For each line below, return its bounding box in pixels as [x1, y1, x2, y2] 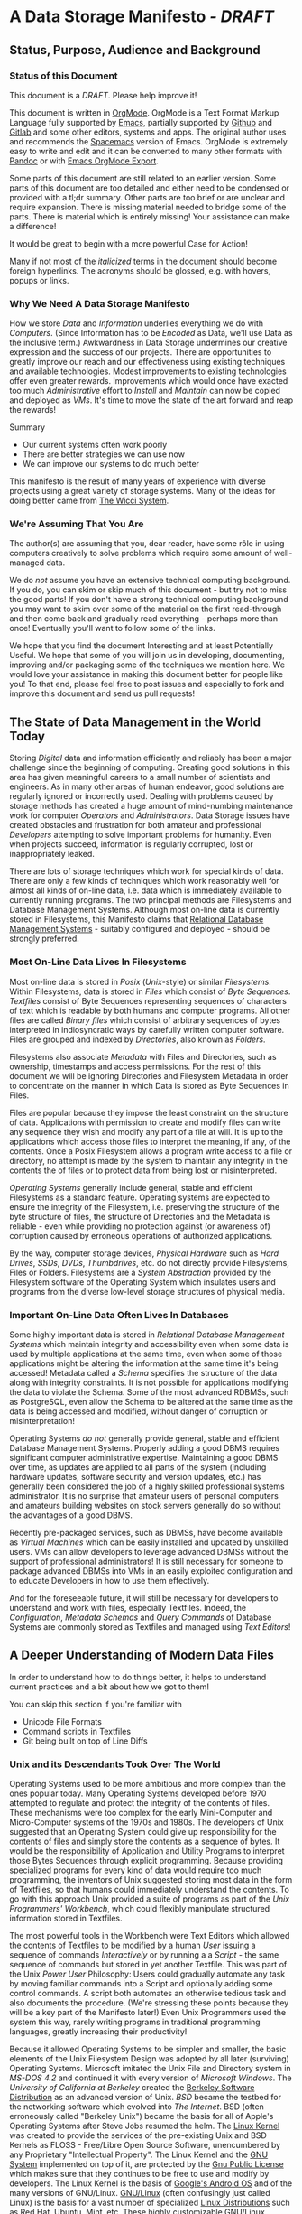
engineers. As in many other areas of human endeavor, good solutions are [9, 781, 285, 792]
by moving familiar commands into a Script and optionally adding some [9, 1977, 273, 1988]
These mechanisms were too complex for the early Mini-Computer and [9, 1807, 273, 1818]
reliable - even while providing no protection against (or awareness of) [9, 1221, 270, 1232]
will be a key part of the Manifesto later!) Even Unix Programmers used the [9, 2006, 287, 2017]
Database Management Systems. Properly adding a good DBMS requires [9, 1442, 280, 1453]
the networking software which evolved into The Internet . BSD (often [9, 2101, 264, 2112]
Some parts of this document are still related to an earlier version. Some [9, 172, 277, 183]
